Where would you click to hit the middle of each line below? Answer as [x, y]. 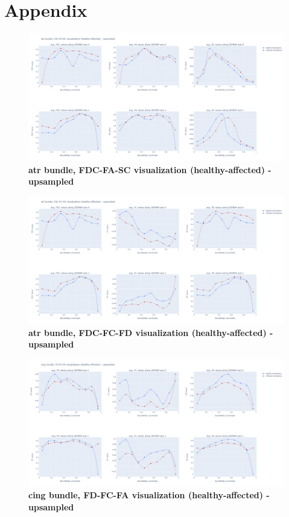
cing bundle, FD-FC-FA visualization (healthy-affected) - [149, 495]
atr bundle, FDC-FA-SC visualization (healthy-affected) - [150, 169]
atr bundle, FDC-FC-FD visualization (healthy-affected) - [151, 332]
